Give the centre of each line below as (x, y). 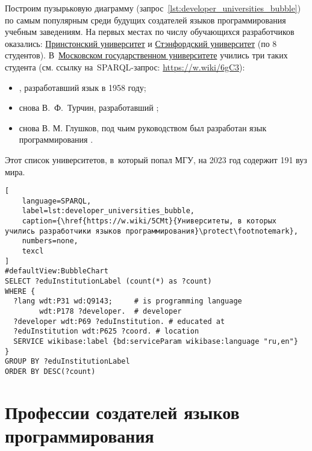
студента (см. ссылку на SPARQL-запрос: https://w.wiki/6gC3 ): (125, 67)
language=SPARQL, (57, 201)
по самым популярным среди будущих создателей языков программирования (145, 20)
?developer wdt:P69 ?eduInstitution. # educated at (119, 321)
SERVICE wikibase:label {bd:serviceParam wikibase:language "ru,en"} (156, 341)
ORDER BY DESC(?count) (50, 371)
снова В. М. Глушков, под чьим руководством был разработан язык (143, 127)
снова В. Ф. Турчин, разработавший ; (89, 107)
